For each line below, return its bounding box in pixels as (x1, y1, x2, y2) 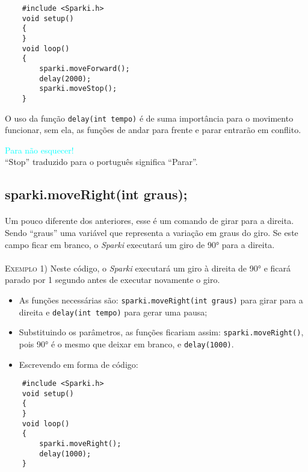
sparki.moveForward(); (39, 64, 130, 73)
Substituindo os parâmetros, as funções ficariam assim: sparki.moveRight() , (19, 326, 304, 338)
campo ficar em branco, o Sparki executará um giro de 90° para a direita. (5, 238, 275, 250)
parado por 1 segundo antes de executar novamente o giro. (5, 273, 220, 286)
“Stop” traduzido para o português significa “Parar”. (5, 155, 198, 168)
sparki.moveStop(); (39, 84, 117, 93)
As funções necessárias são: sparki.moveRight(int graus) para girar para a (19, 293, 303, 306)
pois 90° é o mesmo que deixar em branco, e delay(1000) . (19, 337, 234, 350)
